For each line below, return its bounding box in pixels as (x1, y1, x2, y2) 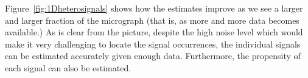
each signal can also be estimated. (5, 61, 131, 74)
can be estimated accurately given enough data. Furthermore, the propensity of (5, 49, 301, 62)
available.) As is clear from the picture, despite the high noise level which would (5, 26, 303, 38)
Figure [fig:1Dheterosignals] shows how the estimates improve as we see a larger (5, 2, 303, 14)
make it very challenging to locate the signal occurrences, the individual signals (5, 37, 301, 50)
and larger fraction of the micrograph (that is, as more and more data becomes (5, 13, 299, 26)
